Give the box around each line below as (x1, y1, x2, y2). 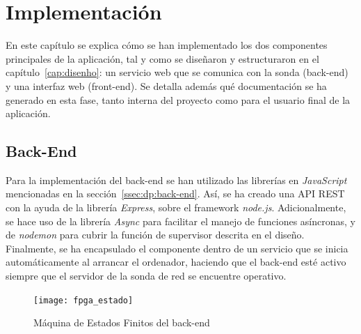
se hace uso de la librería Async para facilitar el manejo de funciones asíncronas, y (6, 213, 355, 228)
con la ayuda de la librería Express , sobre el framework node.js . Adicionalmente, (6, 200, 346, 215)
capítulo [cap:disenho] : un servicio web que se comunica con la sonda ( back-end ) (6, 65, 348, 79)
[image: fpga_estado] (33, 295, 134, 305)
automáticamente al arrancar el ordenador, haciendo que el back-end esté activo (6, 255, 346, 269)
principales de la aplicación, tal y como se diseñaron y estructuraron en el (6, 51, 319, 66)
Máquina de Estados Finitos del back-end (33, 315, 210, 330)
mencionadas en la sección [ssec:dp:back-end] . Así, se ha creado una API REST (6, 186, 345, 201)
